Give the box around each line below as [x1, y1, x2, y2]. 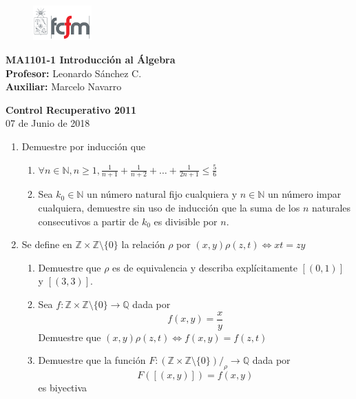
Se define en [21, 237, 72, 252]
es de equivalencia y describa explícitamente [112, 260, 297, 274]
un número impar [267, 187, 342, 201]
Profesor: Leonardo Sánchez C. [6, 65, 142, 80]
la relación [121, 237, 165, 252]
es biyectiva [38, 380, 87, 394]
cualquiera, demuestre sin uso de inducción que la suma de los [38, 200, 300, 214]
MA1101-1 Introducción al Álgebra [6, 52, 176, 66]
